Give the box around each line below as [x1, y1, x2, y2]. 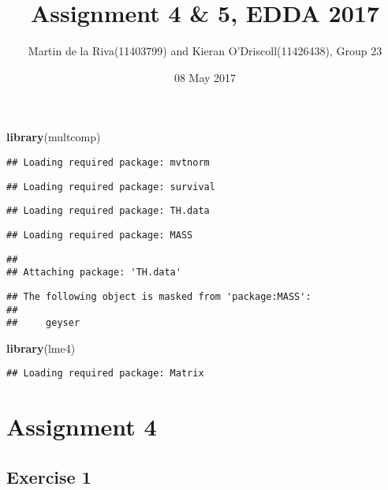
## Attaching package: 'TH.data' [6, 267, 181, 279]
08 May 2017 [173, 69, 237, 85]
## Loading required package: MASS [6, 229, 193, 241]
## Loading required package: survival [6, 181, 215, 193]
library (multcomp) [6, 129, 101, 145]
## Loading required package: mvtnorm [6, 156, 210, 168]
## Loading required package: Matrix [6, 368, 204, 380]
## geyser [6, 317, 80, 329]
